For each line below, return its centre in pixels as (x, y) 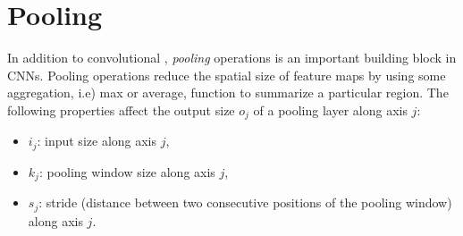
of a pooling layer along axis (330, 110)
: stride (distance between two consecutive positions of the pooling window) (245, 202)
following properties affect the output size (121, 110)
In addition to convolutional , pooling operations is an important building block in (232, 58)
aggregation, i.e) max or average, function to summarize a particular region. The (228, 93)
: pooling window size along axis (127, 171)
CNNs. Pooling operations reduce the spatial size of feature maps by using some (227, 75)
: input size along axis (97, 141)
